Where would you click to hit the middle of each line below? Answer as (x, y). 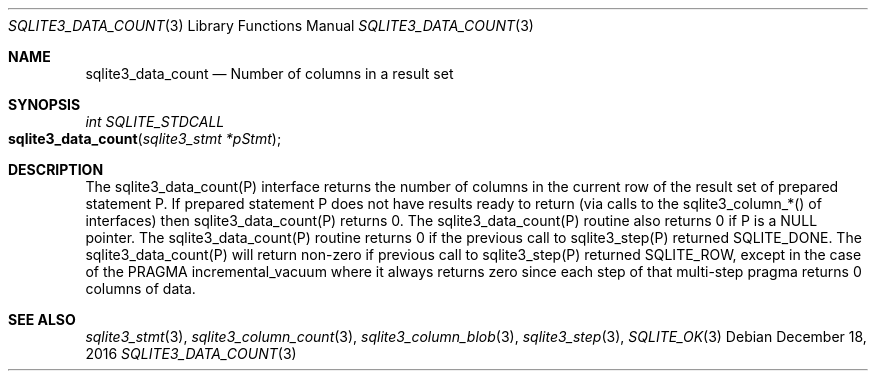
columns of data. (140, 288)
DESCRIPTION (56, 169)
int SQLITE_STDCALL (155, 121)
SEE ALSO (42, 319)
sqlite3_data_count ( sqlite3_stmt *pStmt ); (145, 138)
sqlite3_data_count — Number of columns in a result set (269, 73)
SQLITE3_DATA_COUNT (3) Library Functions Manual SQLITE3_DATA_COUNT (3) (271, 25)
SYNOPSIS (44, 104)
